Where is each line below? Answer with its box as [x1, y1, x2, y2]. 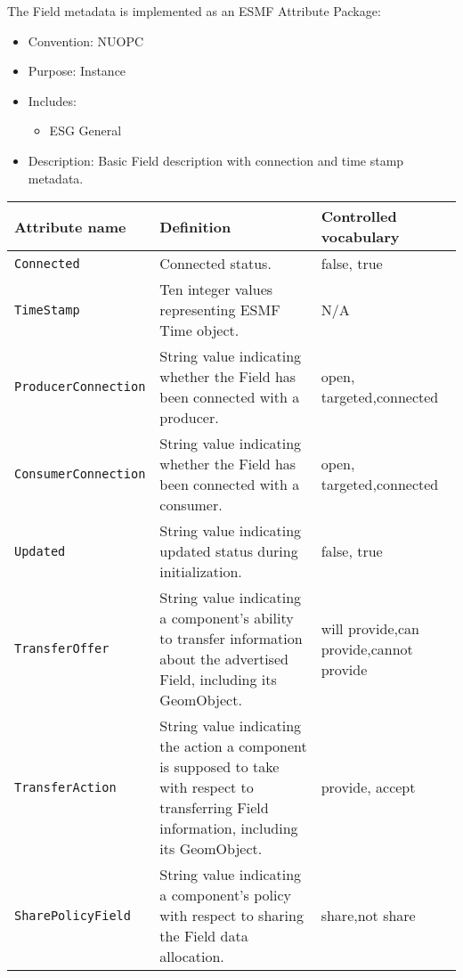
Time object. [159, 320, 240, 341]
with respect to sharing [159, 905, 304, 926]
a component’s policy [159, 884, 291, 906]
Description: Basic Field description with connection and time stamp [28, 151, 404, 169]
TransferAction [14, 779, 117, 795]
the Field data [159, 925, 248, 947]
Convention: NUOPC [28, 31, 144, 50]
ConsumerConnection [14, 467, 146, 482]
